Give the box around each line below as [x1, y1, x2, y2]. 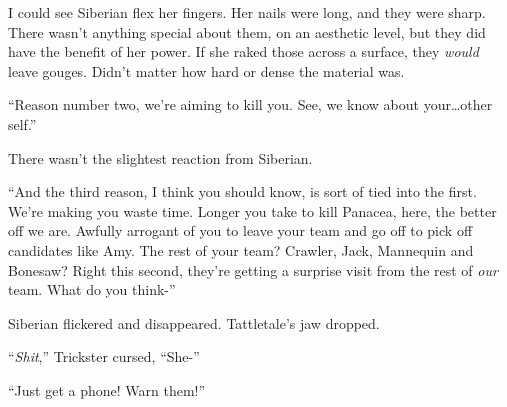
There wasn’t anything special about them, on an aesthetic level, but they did [8, 21, 486, 42]
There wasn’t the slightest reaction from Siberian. [8, 147, 313, 168]
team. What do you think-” [8, 279, 176, 300]
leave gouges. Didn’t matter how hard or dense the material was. [8, 60, 405, 81]
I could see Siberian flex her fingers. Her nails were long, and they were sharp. [8, 2, 486, 22]
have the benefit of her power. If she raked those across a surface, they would [8, 41, 479, 62]
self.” [8, 113, 37, 134]
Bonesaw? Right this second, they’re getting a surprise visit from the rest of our [8, 259, 498, 280]
